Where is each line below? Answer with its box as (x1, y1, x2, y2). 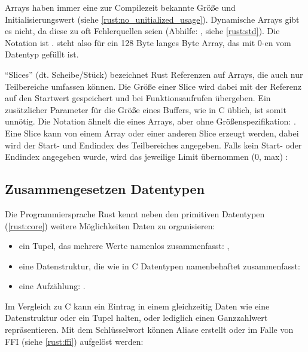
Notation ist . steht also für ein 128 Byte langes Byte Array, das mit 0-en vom (5, 36, 291, 48)
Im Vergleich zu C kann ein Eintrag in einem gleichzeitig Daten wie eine (5, 299, 270, 312)
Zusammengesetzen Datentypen (5, 180, 205, 198)
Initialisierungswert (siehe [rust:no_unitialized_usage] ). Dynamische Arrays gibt (5, 13, 300, 25)
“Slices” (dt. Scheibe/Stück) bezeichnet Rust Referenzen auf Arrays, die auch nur (5, 68, 303, 80)
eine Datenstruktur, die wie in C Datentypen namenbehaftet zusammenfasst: (19, 259, 300, 272)
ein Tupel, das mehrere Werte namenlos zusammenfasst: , (19, 239, 230, 252)
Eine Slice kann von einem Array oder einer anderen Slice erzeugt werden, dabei (5, 126, 299, 139)
